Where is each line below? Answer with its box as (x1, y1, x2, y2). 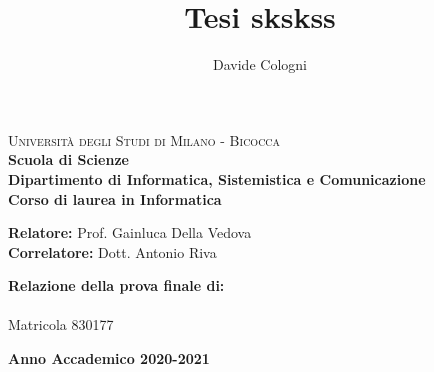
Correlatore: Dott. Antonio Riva (8, 241, 217, 262)
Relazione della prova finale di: (8, 275, 225, 296)
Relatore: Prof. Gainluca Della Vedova (8, 222, 252, 243)
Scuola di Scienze (8, 149, 129, 170)
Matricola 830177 (8, 314, 114, 335)
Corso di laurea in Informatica (8, 188, 222, 209)
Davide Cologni (213, 54, 307, 75)
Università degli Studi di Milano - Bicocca (8, 129, 281, 150)
